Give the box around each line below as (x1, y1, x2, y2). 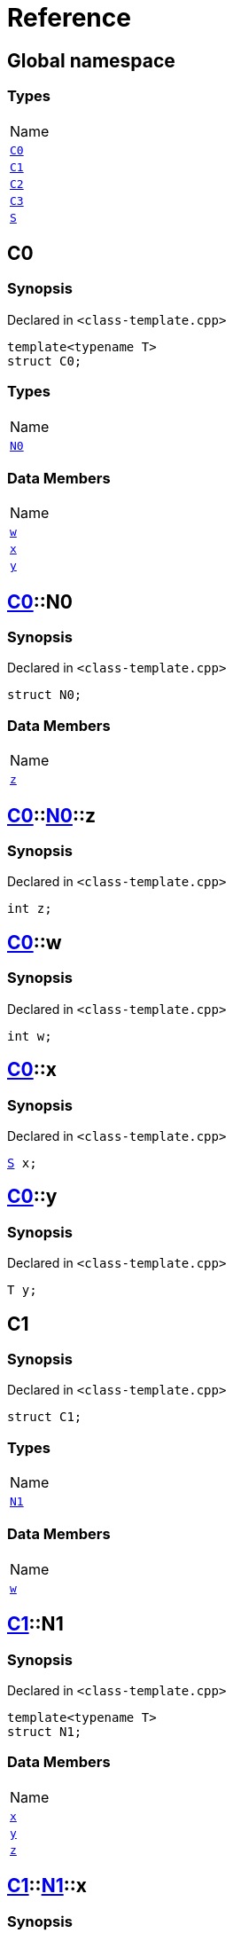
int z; (7, 901, 52, 916)
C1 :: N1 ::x (7, 1874, 87, 1898)
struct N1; (7, 1725, 82, 1740)
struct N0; (7, 688, 82, 703)
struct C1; (7, 1410, 82, 1425)
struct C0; (7, 353, 82, 368)
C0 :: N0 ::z (7, 804, 96, 827)
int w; (7, 1028, 52, 1043)
